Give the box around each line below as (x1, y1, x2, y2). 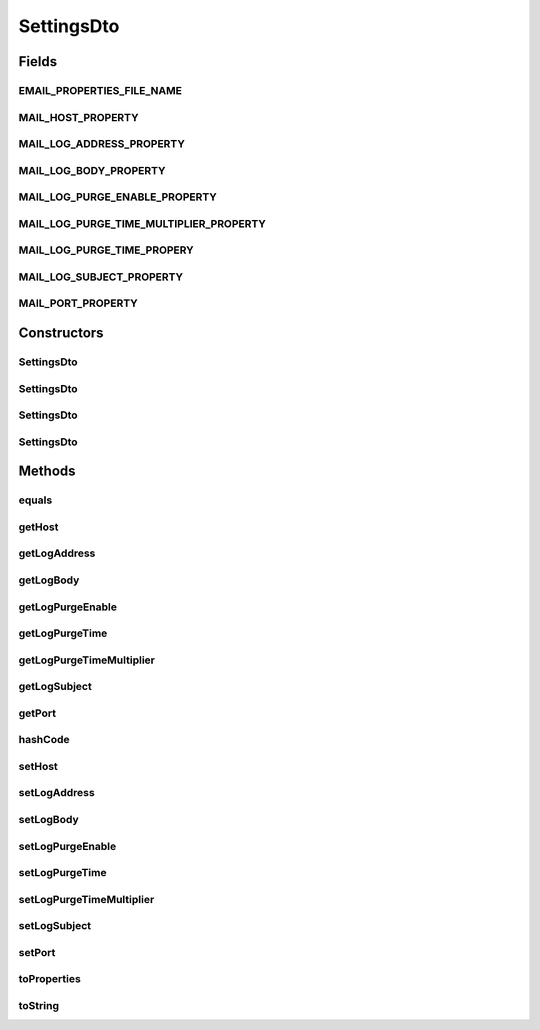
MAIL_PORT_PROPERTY (18, 296, 139, 310)
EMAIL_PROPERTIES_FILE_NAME (18, 83, 182, 97)
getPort (18, 706, 57, 720)
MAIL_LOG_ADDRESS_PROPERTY (18, 137, 185, 151)
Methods (18, 463, 76, 480)
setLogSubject (18, 919, 92, 933)
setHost (18, 759, 59, 773)
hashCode (18, 733, 70, 747)
